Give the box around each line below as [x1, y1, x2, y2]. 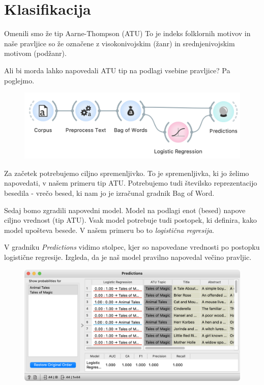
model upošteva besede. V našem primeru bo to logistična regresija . [4, 224, 214, 235]
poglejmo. [4, 75, 35, 85]
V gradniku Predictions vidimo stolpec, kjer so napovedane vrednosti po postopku [4, 242, 260, 252]
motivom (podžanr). [4, 48, 67, 58]
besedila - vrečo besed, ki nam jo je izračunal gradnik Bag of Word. [4, 188, 215, 198]
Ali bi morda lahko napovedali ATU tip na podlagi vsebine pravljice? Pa [4, 65, 230, 75]
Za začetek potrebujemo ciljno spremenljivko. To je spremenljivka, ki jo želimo [4, 167, 249, 178]
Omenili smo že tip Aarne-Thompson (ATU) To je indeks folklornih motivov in [4, 28, 251, 39]
